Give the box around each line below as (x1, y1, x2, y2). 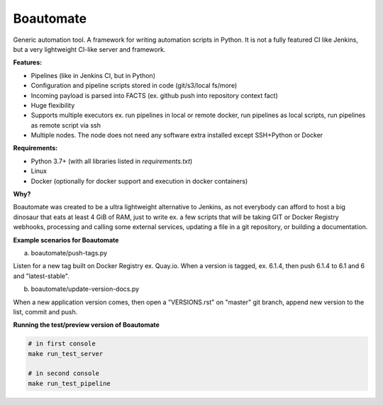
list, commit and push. (13, 307, 78, 316)
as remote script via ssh (30, 121, 101, 129)
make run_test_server (28, 350, 104, 357)
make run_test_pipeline (28, 379, 111, 387)
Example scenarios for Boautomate (13, 235, 119, 244)
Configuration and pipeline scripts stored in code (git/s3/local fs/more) (30, 82, 238, 90)
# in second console (28, 370, 99, 377)
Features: (13, 58, 43, 67)
